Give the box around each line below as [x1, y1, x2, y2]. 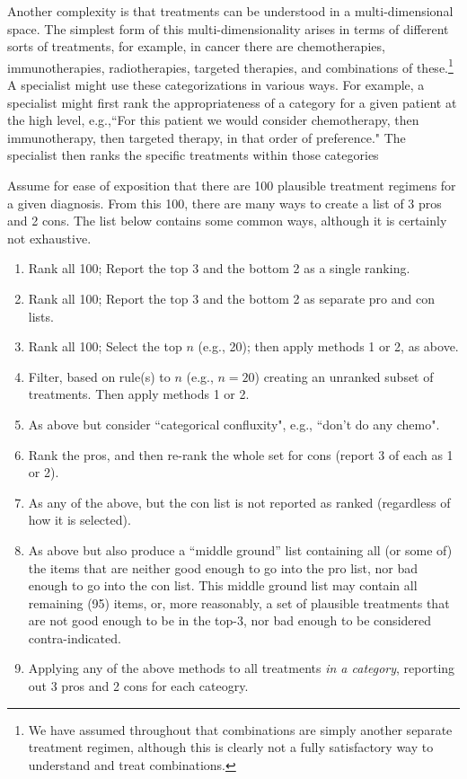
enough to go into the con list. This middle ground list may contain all [28, 576, 418, 595]
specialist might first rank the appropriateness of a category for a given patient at [7, 93, 457, 111]
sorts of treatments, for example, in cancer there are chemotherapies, [7, 37, 385, 56]
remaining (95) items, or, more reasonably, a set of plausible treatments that [28, 593, 450, 612]
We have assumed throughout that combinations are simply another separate [28, 720, 453, 739]
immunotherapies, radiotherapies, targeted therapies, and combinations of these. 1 [7, 55, 454, 76]
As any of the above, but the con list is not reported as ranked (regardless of [28, 492, 451, 511]
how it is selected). [28, 510, 131, 529]
